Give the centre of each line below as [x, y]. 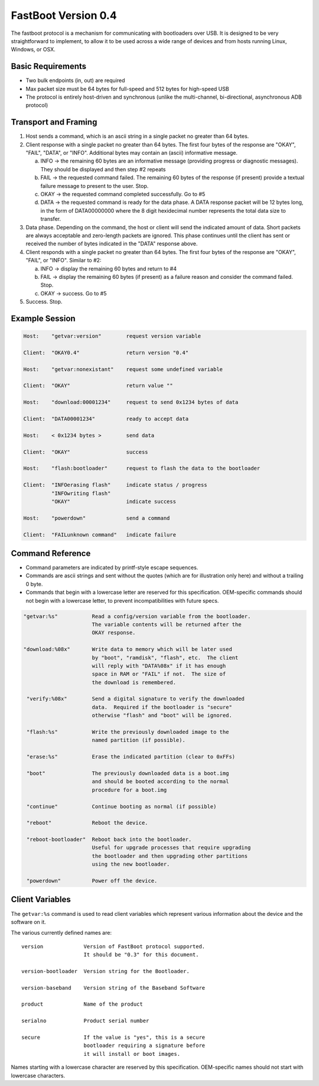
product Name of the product [82, 1004]
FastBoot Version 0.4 [64, 15]
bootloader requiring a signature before [144, 1046]
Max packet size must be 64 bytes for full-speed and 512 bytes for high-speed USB [128, 89]
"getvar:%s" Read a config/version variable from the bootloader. [137, 616]
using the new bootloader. [131, 864]
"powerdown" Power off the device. [92, 881]
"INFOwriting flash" [81, 493]
